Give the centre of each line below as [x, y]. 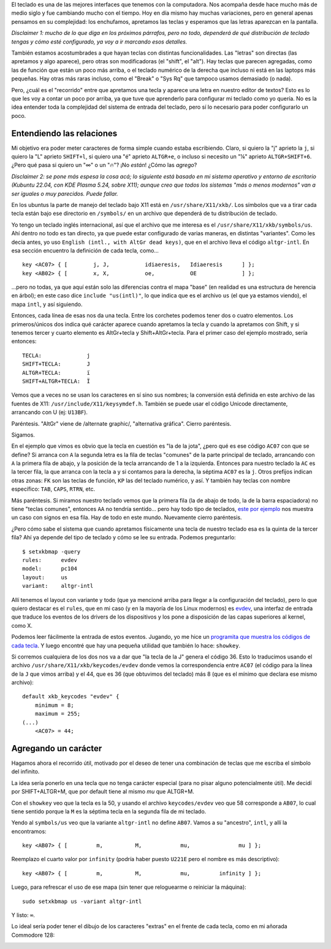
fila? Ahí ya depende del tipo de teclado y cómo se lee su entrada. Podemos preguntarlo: [124, 537]
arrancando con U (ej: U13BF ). [50, 412]
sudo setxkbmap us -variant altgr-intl [82, 901]
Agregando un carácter [57, 748]
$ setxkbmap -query [51, 552]
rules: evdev [50, 560]
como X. [22, 625]
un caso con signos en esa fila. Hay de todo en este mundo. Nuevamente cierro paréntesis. [127, 517]
